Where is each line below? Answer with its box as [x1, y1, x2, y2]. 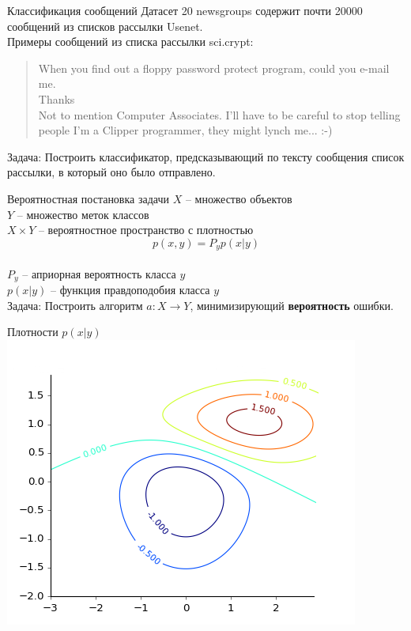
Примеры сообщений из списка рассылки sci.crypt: [7, 33, 254, 50]
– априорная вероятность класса [22, 265, 176, 281]
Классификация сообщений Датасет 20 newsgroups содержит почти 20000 [7, 2, 363, 18]
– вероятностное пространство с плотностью [38, 221, 254, 238]
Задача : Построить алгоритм [7, 297, 143, 313]
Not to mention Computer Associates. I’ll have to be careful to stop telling [38, 106, 401, 123]
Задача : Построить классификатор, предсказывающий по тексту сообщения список [7, 148, 405, 164]
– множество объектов [185, 190, 292, 206]
